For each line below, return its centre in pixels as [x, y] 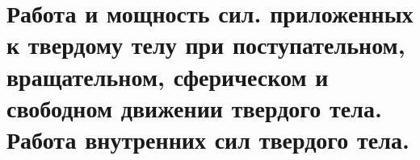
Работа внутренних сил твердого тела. [208, 139]
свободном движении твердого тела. [194, 107]
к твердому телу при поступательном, [206, 45]
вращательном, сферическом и [168, 76]
